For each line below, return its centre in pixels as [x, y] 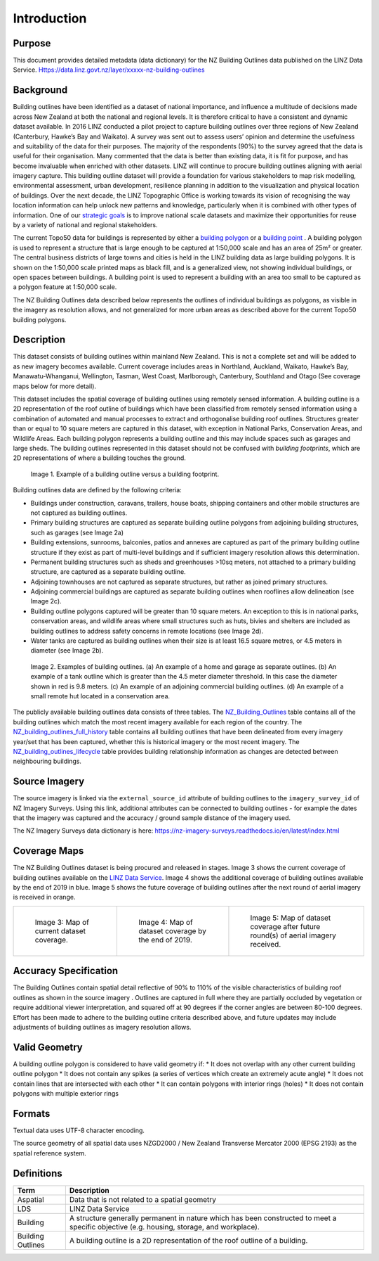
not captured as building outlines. [79, 513]
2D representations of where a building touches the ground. [99, 458]
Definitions [38, 1173]
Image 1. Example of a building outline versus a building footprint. [125, 474]
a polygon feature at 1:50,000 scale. [65, 287]
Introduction [50, 18]
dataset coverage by [172, 930]
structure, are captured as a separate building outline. [108, 572]
